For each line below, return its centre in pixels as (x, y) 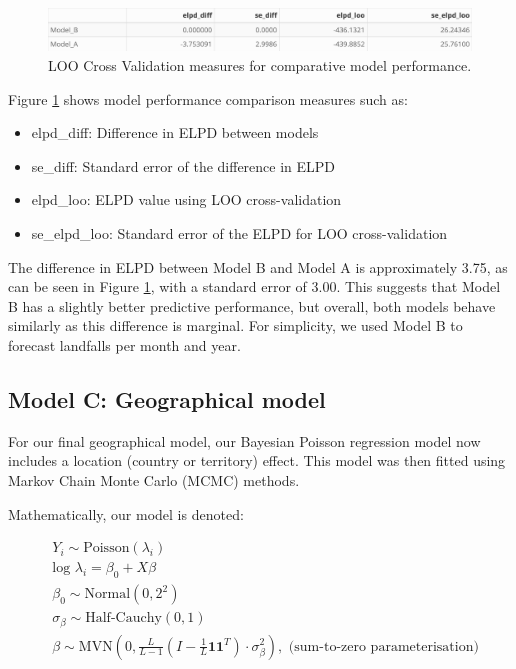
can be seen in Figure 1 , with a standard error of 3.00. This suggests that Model (254, 286)
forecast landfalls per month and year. (124, 345)
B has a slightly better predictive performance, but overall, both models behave (252, 305)
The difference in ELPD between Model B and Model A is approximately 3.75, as (258, 266)
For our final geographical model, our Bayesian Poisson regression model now (244, 440)
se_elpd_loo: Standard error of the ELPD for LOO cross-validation (239, 233)
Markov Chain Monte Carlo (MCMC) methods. (154, 479)
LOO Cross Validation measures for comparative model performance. (260, 65)
